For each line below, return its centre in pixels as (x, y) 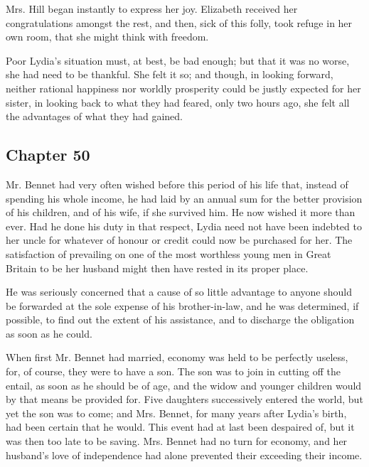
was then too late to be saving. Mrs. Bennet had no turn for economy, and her (177, 441)
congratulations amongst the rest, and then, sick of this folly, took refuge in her (179, 22)
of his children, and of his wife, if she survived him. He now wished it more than (181, 212)
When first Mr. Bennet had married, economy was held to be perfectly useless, (177, 357)
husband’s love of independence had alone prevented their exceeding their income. (184, 455)
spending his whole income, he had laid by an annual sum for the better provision (184, 198)
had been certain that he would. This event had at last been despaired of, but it (180, 427)
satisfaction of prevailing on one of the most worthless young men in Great (169, 253)
